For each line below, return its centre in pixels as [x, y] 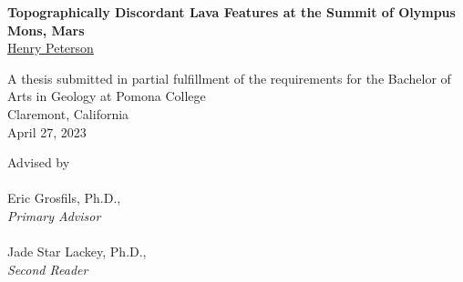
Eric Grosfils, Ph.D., [64, 198]
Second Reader [48, 269]
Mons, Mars [46, 30]
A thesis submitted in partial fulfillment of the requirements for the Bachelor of [229, 78]
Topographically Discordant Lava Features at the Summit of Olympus [231, 12]
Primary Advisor [54, 215]
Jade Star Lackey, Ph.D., [77, 252]
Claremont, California [68, 113]
